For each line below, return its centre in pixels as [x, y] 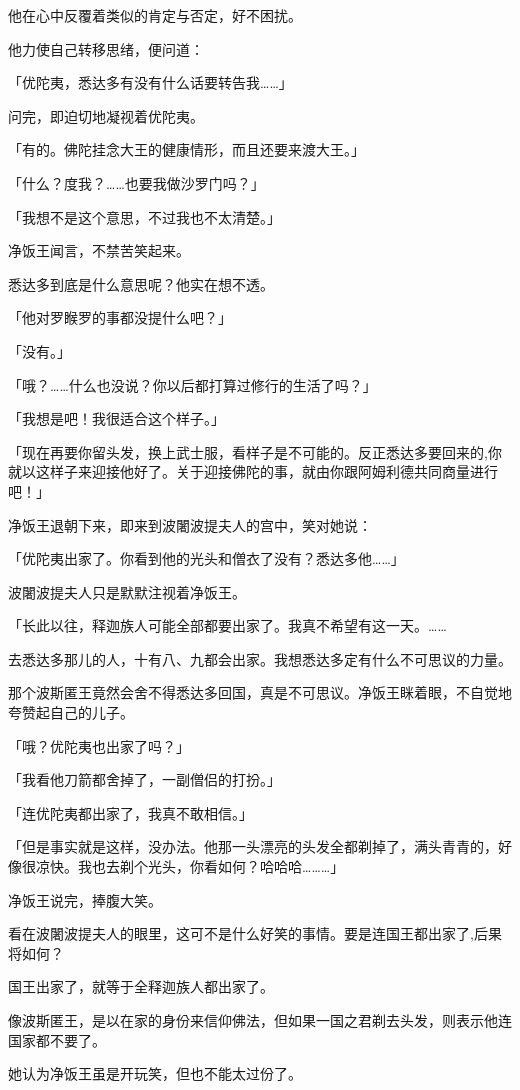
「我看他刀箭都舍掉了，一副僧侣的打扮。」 [144, 779]
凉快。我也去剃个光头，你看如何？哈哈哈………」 [190, 866]
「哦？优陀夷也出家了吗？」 [99, 745]
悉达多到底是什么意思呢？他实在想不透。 [141, 283]
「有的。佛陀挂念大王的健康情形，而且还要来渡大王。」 [186, 149]
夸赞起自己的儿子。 [71, 712]
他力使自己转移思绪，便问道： [106, 48]
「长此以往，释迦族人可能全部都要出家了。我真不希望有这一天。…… [227, 625]
